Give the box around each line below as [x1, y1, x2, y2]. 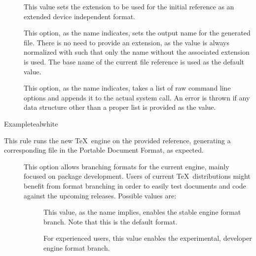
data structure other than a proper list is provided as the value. [24, 102, 216, 112]
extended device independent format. [24, 11, 136, 21]
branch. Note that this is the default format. [43, 216, 178, 226]
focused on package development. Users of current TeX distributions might [24, 171, 251, 181]
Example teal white [4, 118, 58, 128]
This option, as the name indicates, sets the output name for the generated [24, 28, 251, 38]
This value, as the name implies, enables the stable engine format [43, 207, 241, 217]
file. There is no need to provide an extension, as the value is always [24, 37, 229, 47]
